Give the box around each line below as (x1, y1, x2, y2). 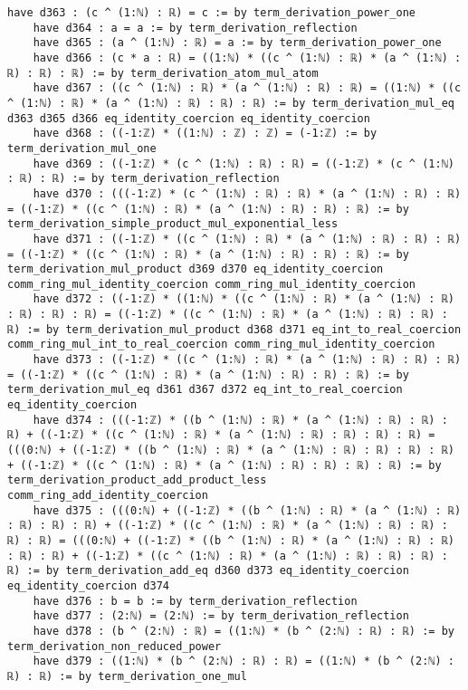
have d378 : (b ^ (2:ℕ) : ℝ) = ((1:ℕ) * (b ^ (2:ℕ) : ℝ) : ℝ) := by (33, 624, 454, 637)
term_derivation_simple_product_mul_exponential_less (7, 217, 339, 231)
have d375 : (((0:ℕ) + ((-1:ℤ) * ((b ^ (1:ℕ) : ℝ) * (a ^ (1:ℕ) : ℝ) (33, 503, 462, 517)
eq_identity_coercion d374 (7, 579, 169, 592)
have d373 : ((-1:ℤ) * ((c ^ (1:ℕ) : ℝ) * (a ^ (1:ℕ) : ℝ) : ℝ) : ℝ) (33, 353, 462, 367)
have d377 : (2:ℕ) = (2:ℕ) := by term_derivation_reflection (33, 609, 409, 623)
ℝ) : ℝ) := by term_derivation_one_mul (7, 669, 247, 683)
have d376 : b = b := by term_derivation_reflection (33, 594, 358, 608)
